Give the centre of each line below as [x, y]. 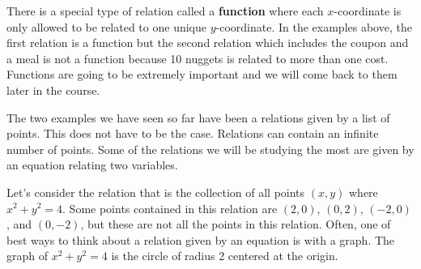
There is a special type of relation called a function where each [165, 11]
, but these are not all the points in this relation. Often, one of [236, 224]
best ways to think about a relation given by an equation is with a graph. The [201, 239]
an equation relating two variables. [92, 165]
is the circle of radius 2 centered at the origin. [225, 256]
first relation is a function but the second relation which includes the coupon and [208, 43]
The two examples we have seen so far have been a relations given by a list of [198, 117]
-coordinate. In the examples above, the [314, 26]
